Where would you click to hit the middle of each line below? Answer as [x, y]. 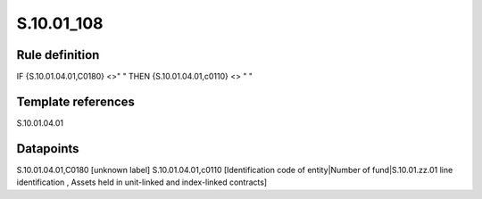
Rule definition [58, 55]
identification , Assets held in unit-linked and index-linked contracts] [142, 182]
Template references [76, 101]
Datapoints [48, 149]
